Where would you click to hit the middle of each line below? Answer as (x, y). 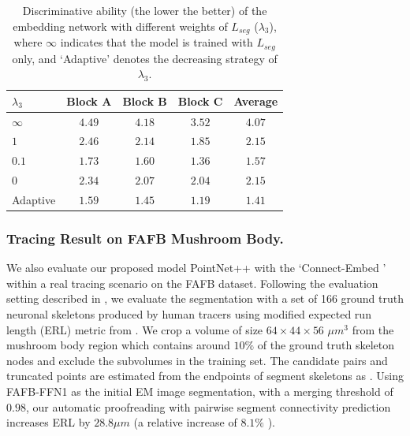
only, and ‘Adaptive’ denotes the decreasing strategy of (145, 58)
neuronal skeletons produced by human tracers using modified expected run (189, 314)
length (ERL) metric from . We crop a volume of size (135, 329)
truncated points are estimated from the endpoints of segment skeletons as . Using (205, 376)
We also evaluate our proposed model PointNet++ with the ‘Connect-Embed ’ (196, 268)
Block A (89, 101)
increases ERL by (48, 422)
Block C (200, 101)
